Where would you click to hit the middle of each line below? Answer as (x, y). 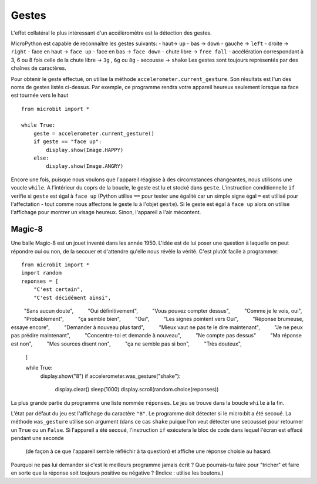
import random (41, 273)
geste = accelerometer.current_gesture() (94, 133)
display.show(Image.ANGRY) (85, 166)
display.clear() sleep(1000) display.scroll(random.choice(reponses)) (137, 390)
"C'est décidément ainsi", (72, 297)
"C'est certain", (58, 290)
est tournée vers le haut (40, 95)
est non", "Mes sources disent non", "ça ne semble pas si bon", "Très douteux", (126, 344)
